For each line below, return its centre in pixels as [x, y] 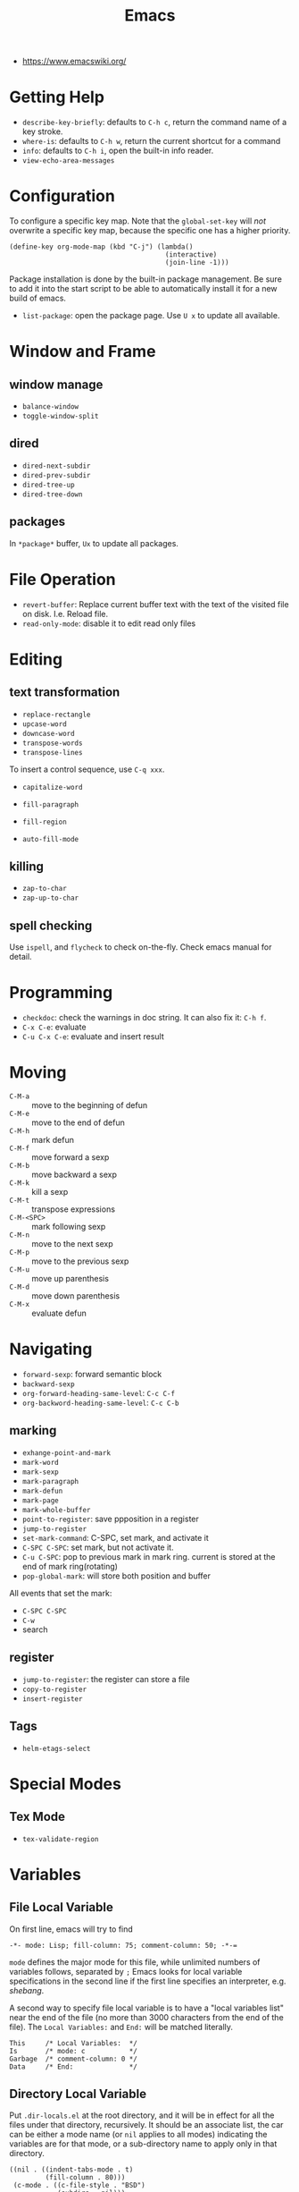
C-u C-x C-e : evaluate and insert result [93, 1037]
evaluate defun [59, 1313]
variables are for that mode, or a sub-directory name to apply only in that [143, 2144]
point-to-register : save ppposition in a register [110, 1519]
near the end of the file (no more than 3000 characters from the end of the [146, 2017]
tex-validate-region [60, 1839]
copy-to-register [54, 1689]
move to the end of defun [78, 1122]
